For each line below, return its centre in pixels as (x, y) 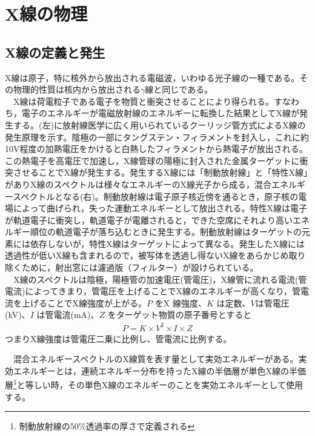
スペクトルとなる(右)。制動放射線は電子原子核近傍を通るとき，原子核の (156, 196)
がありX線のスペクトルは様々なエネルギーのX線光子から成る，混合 (138, 184)
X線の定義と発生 (55, 52)
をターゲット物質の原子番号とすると (180, 315)
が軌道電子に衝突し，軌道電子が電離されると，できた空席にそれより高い (149, 220)
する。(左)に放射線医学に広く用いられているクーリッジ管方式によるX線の (159, 124)
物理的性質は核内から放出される (77, 89)
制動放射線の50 (49, 426)
